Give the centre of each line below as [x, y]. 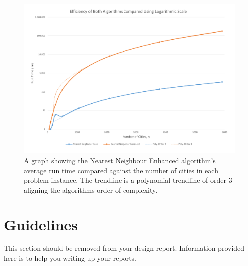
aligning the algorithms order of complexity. [91, 189]
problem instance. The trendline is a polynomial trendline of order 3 [128, 180]
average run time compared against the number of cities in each [121, 170]
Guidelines [41, 224]
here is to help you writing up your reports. [70, 258]
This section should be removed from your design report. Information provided [124, 248]
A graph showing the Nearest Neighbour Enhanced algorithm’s [120, 160]
